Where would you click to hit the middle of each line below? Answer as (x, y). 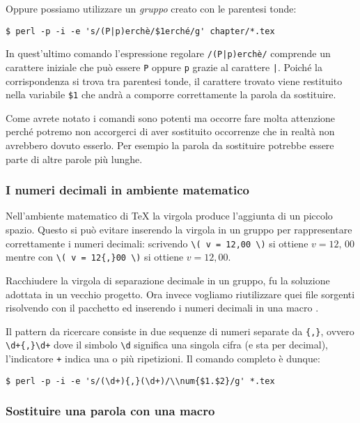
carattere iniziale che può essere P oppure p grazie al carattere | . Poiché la (164, 67)
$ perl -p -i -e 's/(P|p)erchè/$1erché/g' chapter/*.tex (140, 31)
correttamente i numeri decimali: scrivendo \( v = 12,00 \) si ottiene (157, 243)
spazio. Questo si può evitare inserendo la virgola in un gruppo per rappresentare (179, 229)
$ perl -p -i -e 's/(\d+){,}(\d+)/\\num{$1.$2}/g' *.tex (140, 381)
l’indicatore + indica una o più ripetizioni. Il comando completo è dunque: (163, 358)
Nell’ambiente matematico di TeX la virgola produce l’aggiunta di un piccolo (169, 216)
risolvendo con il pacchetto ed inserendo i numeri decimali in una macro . (162, 308)
